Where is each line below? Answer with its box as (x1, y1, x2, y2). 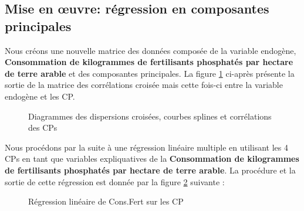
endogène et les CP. (5, 90, 75, 102)
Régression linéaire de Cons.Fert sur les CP (28, 195, 184, 207)
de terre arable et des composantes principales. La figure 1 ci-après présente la (5, 67, 295, 79)
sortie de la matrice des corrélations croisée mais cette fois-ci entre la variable (5, 79, 283, 91)
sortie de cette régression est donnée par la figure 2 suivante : (5, 175, 225, 188)
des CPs (28, 121, 58, 134)
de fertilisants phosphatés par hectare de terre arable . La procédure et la (5, 164, 296, 176)
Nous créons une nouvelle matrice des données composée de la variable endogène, (5, 44, 296, 56)
